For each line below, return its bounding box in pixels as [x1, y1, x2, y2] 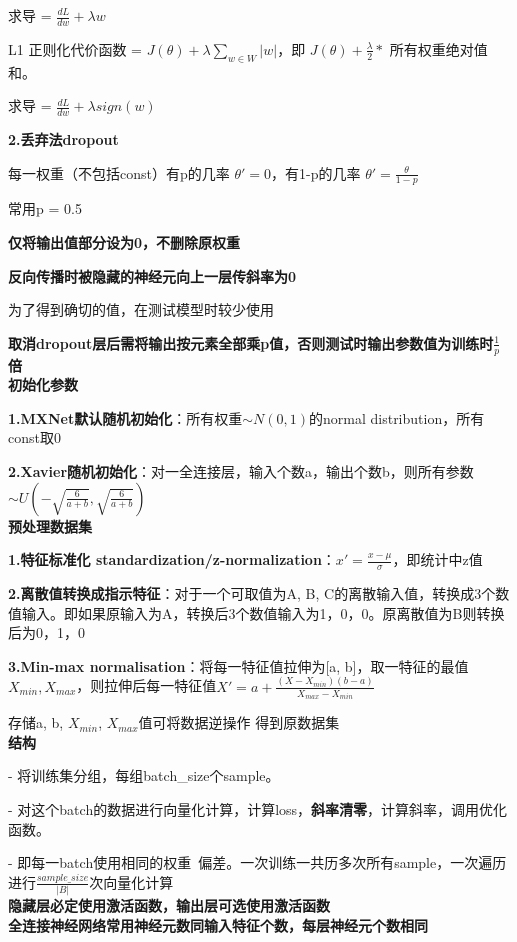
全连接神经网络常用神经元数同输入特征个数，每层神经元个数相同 [8, 914, 428, 935]
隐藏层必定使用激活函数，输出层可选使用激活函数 [8, 895, 330, 916]
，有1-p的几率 [271, 162, 361, 183]
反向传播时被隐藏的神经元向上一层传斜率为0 [8, 265, 297, 286]
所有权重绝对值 [389, 38, 488, 59]
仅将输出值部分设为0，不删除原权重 [8, 232, 241, 253]
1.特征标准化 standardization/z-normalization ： [8, 549, 336, 570]
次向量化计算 [89, 871, 174, 892]
